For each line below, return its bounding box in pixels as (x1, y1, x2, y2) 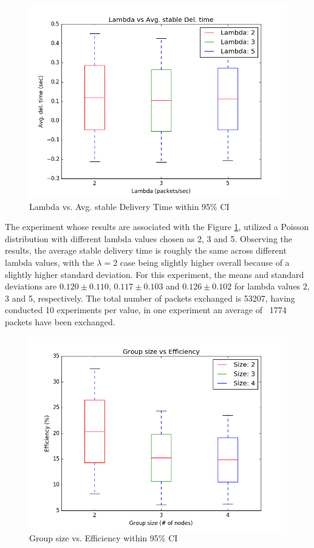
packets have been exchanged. (5, 315, 115, 328)
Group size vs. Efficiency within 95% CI (29, 532, 178, 544)
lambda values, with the (5, 255, 94, 268)
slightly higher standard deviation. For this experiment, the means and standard (5, 268, 304, 280)
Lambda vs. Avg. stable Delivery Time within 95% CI (29, 200, 230, 212)
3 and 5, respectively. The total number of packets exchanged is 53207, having (5, 291, 295, 304)
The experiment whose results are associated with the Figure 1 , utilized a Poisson (5, 220, 309, 233)
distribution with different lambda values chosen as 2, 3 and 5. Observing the (5, 232, 293, 245)
